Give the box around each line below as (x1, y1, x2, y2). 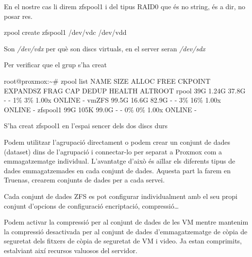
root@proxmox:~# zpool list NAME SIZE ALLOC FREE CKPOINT (4, 76, 211, 86)
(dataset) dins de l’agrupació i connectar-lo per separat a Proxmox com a (4, 146, 222, 156)
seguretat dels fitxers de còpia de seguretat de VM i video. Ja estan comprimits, (4, 236, 242, 246)
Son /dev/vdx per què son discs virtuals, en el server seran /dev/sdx (4, 43, 205, 53)
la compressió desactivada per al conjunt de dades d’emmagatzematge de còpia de (4, 226, 248, 236)
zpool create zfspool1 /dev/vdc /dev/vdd (4, 27, 127, 37)
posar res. (4, 11, 33, 21)
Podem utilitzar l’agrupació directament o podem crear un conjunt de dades (4, 136, 230, 147)
